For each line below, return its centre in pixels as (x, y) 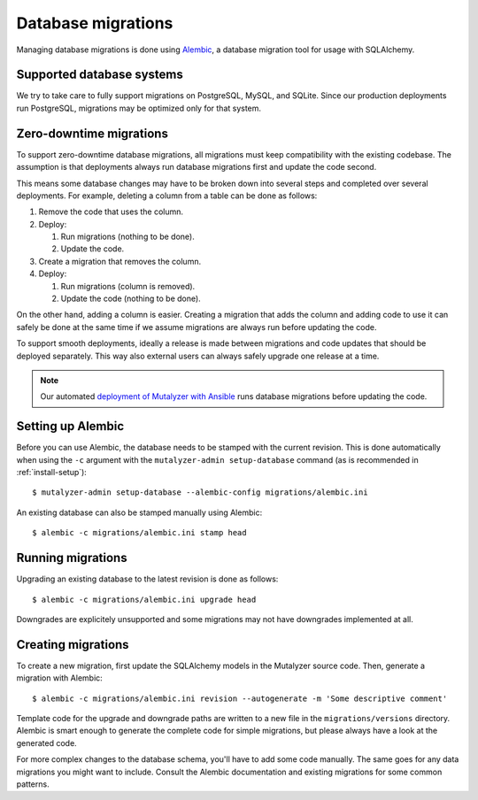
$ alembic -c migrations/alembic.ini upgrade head (144, 599)
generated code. (46, 742)
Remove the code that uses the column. (111, 212)
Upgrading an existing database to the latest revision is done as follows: (147, 579)
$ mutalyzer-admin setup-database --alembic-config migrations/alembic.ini (200, 492)
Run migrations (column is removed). (128, 286)
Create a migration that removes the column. (120, 261)
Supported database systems (100, 75)
